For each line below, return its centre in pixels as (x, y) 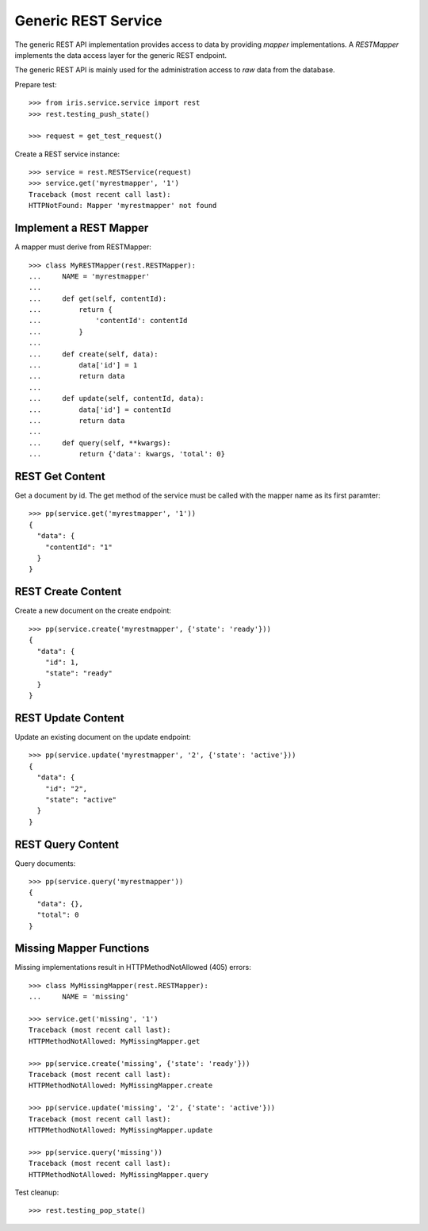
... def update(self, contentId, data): (117, 398)
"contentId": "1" (78, 547)
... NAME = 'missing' (79, 997)
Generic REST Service (88, 21)
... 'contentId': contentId (108, 321)
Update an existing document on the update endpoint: (103, 737)
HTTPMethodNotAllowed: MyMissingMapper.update (121, 1130)
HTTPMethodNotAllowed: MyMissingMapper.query (119, 1174)
